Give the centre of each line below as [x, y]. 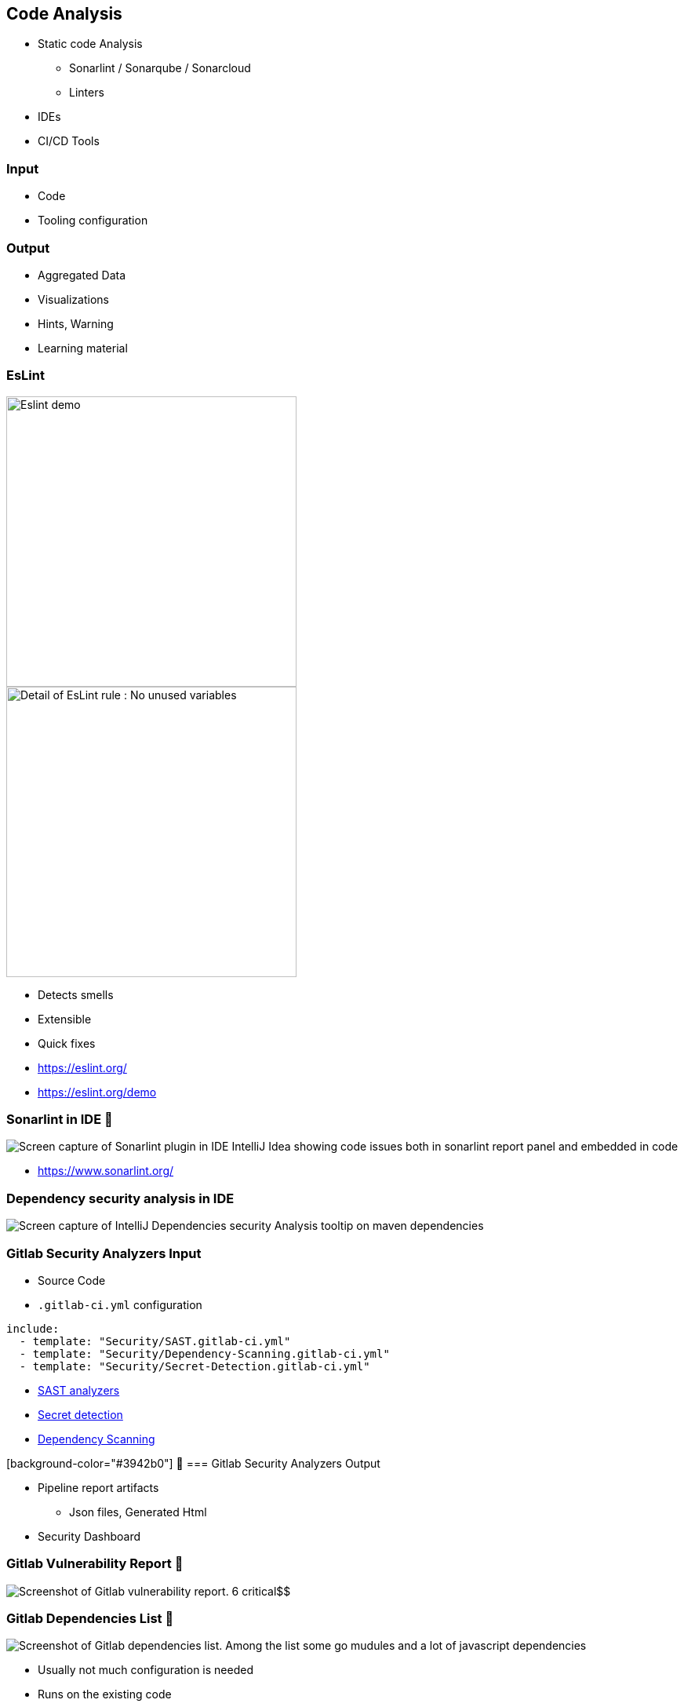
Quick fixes [67, 1043]
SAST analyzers [79, 1390]
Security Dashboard [89, 1536]
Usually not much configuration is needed [146, 1670]
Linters [87, 93]
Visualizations [73, 299]
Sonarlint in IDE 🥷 [60, 1120]
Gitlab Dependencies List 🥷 [90, 1619]
